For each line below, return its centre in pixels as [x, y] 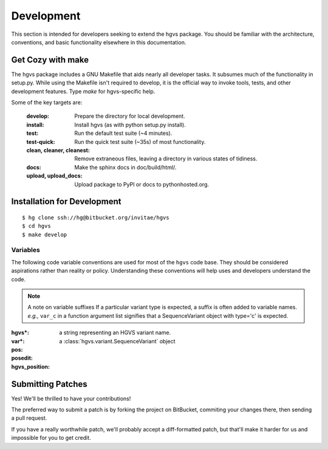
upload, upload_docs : [54, 176]
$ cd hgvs [36, 226]
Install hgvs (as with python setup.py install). [130, 125]
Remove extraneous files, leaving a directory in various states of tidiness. [166, 159]
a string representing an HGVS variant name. [115, 333]
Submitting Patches [49, 384]
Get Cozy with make [50, 60]
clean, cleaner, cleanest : [58, 150]
